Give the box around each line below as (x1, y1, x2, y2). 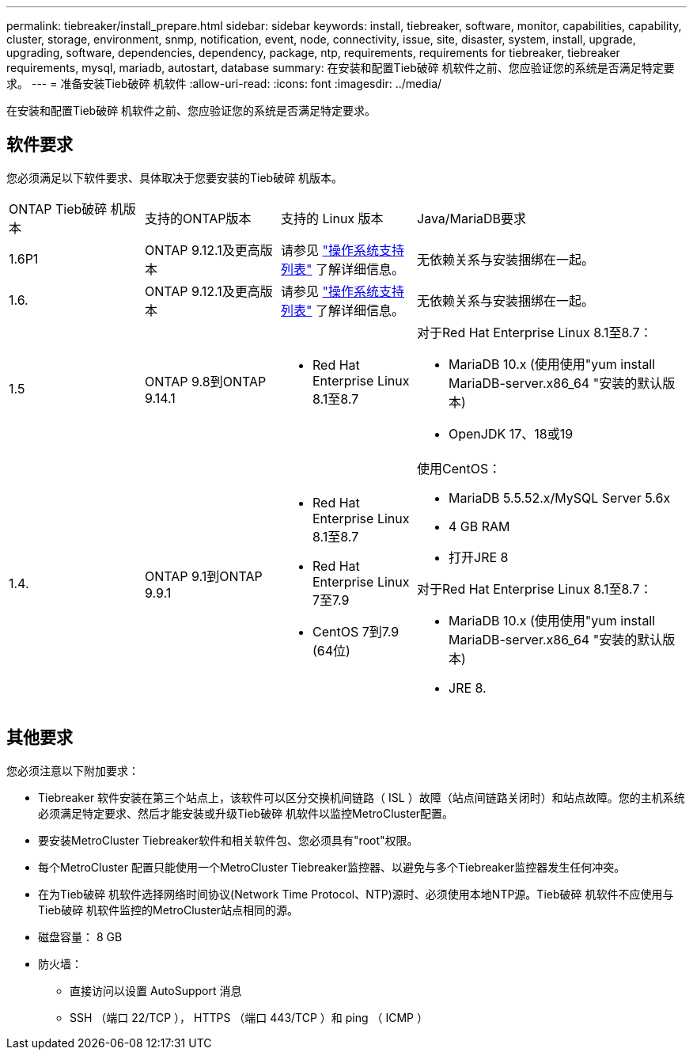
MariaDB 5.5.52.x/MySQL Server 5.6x (449, 489, 671, 506)
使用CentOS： (417, 460, 502, 477)
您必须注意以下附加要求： (6, 763, 139, 777)
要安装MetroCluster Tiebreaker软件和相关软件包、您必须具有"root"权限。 (38, 833, 418, 847)
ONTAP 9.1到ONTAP (145, 568, 263, 584)
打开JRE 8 (449, 549, 509, 565)
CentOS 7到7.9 (312, 623, 400, 640)
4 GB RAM (449, 518, 510, 534)
